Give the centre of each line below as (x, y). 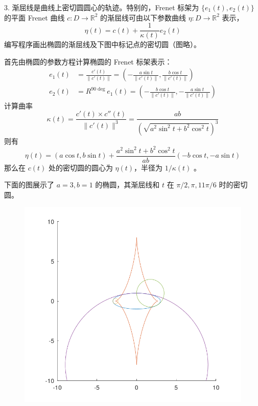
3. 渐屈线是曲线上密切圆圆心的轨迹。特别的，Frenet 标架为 (102, 7)
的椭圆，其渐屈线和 (127, 185)
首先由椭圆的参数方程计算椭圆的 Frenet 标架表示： (88, 61)
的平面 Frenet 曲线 (34, 17)
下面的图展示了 (29, 185)
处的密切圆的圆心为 (80, 167)
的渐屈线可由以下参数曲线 (143, 17)
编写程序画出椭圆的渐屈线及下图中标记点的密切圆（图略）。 (102, 44)
